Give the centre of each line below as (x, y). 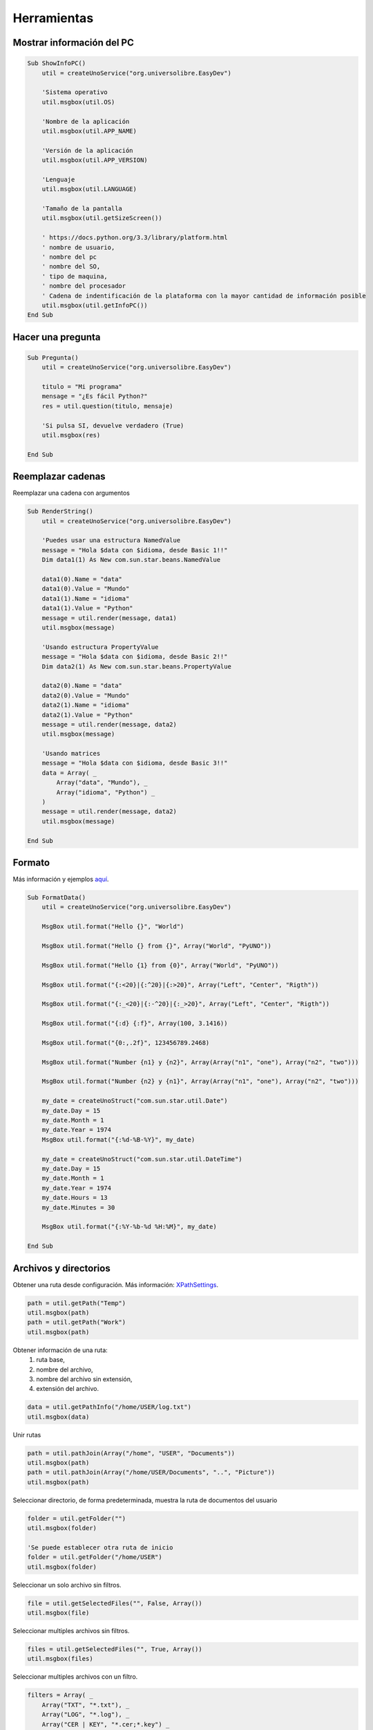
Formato (31, 863)
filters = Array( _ (60, 1695)
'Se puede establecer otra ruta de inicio (100, 1547)
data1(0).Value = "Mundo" (86, 589)
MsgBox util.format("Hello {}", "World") (113, 927)
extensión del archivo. (68, 1389)
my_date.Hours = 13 (75, 1198)
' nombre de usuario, (78, 247)
